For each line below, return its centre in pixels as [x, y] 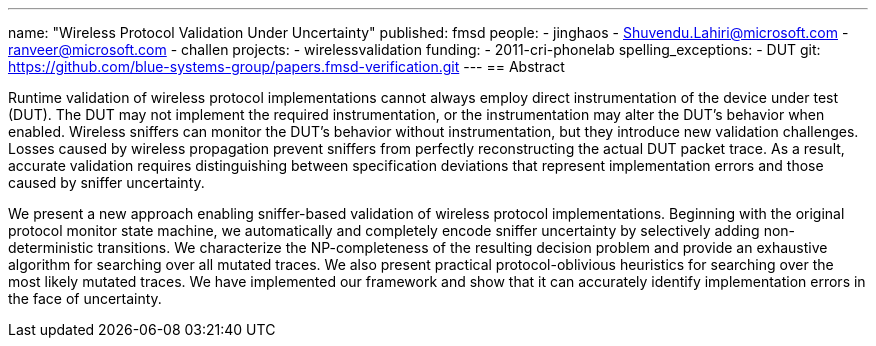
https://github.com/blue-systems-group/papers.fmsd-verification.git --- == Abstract [286, 66]
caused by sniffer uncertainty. [106, 182]
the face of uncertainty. [85, 298]
